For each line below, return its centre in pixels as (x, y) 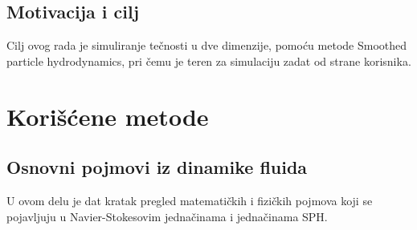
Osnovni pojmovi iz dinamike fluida (157, 167)
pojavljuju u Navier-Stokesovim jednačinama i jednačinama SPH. (167, 216)
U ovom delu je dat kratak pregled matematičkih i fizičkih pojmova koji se (190, 200)
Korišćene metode (108, 116)
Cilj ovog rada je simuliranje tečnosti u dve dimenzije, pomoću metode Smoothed (207, 45)
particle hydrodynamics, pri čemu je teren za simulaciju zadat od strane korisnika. (209, 61)
